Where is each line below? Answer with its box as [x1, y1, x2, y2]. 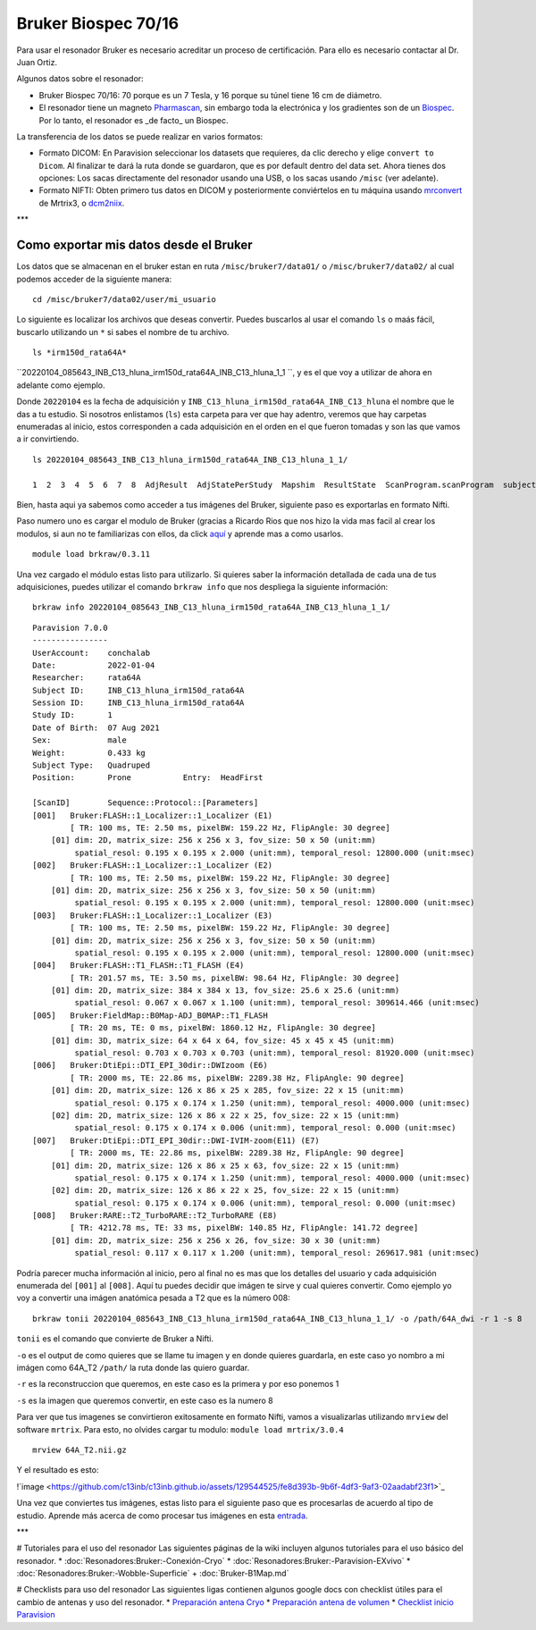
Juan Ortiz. [16, 56, 58, 67]
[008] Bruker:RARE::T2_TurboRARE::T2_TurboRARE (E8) [32, 1211, 278, 1221]
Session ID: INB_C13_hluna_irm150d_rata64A [32, 698, 245, 708]
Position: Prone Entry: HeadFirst [32, 773, 264, 783]
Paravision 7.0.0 [32, 622, 108, 633]
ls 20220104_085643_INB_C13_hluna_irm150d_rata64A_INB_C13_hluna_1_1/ [32, 454, 348, 465]
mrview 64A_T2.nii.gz [32, 1444, 127, 1455]
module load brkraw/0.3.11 [32, 550, 151, 559]
